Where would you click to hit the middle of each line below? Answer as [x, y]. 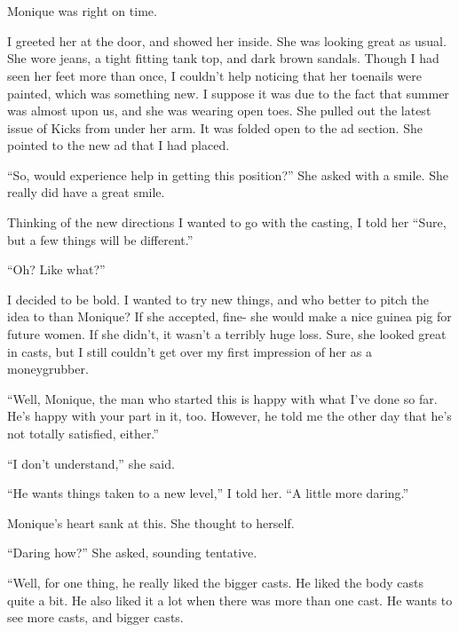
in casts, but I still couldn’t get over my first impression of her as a [190, 351]
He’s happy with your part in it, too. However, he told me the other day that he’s [229, 416]
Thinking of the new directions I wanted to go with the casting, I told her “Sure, [227, 222]
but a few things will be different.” [100, 239]
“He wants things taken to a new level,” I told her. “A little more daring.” [208, 493]
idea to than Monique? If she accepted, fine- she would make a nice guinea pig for [229, 316]
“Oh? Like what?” [56, 269]
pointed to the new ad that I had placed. [119, 145]
